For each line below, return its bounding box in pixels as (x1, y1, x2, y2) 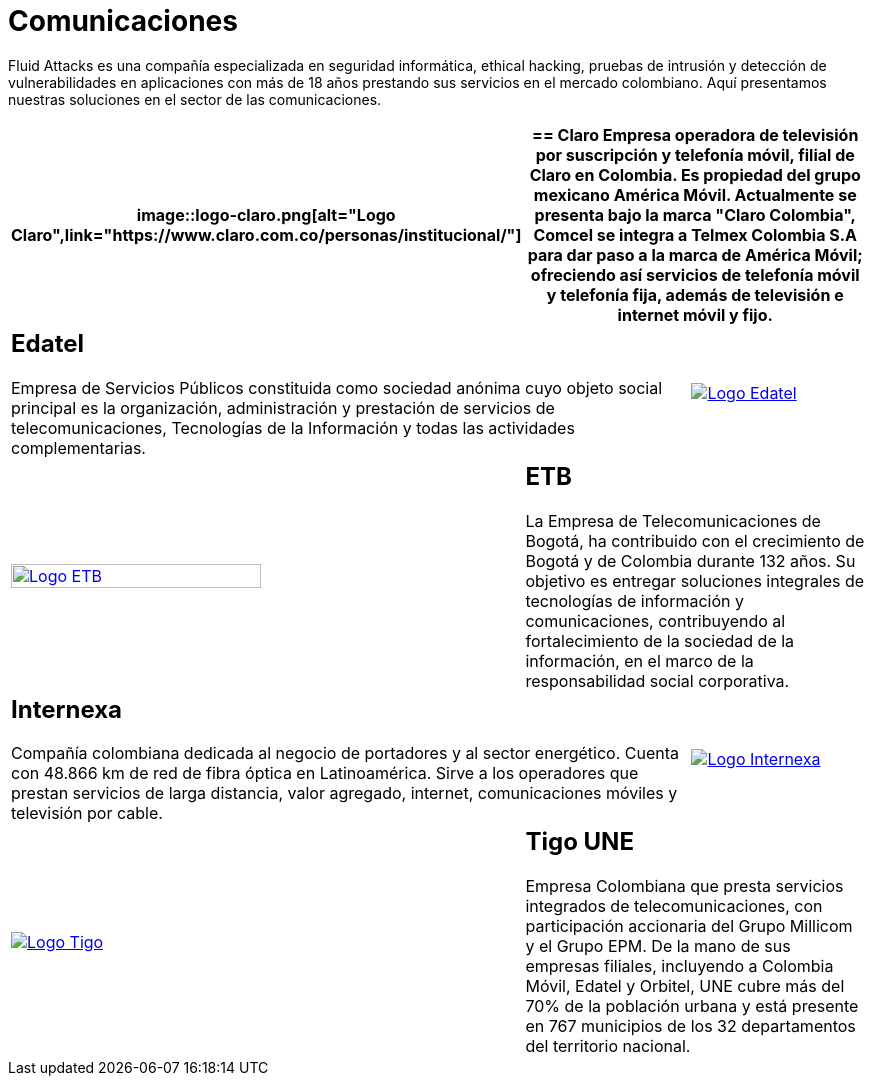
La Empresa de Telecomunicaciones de (525, 510, 821, 531)
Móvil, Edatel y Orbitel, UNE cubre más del (525, 976, 845, 997)
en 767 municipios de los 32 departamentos (525, 1016, 856, 1037)
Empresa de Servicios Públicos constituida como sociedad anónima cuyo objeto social (11, 377, 663, 398)
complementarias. (11, 437, 146, 458)
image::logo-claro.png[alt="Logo (136, 204, 396, 225)
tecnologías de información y (525, 590, 744, 611)
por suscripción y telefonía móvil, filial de (535, 144, 855, 165)
